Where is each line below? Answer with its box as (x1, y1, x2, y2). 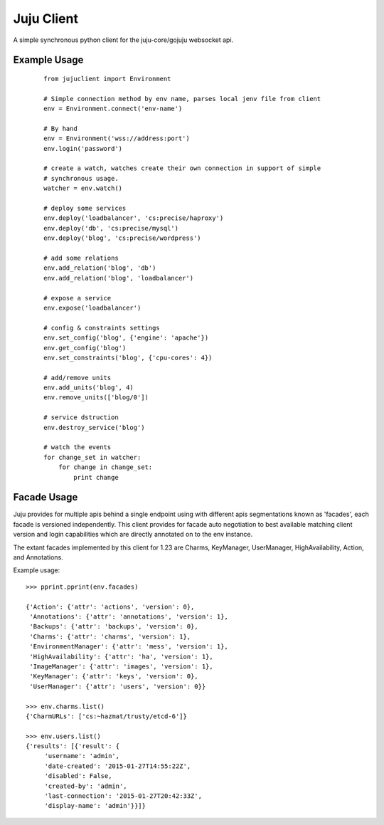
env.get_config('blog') (43, 344, 127, 352)
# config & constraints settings (43, 324, 160, 332)
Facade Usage (13, 491, 78, 503)
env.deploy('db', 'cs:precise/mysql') (43, 224, 179, 232)
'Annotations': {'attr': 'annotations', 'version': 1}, (29, 613, 229, 621)
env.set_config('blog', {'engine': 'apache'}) (43, 334, 209, 342)
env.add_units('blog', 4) (43, 384, 134, 392)
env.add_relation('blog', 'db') (43, 264, 156, 272)
